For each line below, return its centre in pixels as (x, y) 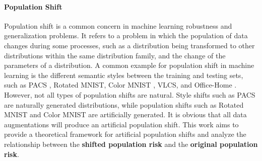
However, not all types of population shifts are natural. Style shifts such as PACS (130, 94)
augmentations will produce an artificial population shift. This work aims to (121, 124)
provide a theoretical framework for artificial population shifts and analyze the (125, 134)
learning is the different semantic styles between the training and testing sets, (124, 75)
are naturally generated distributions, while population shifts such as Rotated (124, 104)
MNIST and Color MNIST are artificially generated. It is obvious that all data (125, 114)
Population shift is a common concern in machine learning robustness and (118, 25)
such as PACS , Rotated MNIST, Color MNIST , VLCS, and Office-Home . (120, 85)
